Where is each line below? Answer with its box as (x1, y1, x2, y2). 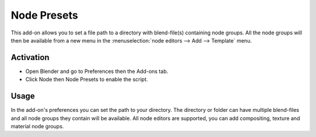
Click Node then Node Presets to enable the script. (25, 76, 149, 83)
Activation (11, 52, 50, 62)
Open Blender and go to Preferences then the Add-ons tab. (25, 68, 169, 75)
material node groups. (11, 122, 64, 129)
